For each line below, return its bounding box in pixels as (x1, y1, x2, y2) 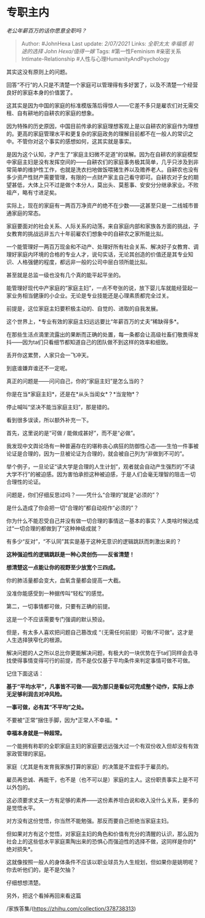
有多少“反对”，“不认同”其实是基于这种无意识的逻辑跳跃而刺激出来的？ (6, 537, 182, 545)
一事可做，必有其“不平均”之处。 (6, 703, 87, 710)
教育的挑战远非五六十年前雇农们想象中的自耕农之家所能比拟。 (11, 230, 167, 237)
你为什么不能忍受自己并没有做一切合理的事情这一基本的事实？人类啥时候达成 (6, 517, 199, 524)
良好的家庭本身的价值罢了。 (6, 89, 76, 96)
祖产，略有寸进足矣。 (6, 189, 60, 196)
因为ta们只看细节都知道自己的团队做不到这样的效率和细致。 (22, 338, 172, 346)
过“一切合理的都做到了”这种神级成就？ (6, 525, 103, 532)
